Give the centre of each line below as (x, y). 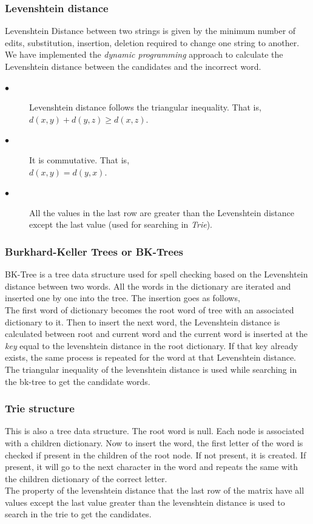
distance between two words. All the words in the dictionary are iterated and (148, 286)
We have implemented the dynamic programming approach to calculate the (144, 54)
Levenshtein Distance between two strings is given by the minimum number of (150, 31)
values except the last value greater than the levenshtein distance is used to (145, 502)
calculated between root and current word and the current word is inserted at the (156, 334)
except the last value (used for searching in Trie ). (121, 224)
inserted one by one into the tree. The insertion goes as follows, (123, 298)
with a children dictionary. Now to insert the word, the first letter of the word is (154, 442)
